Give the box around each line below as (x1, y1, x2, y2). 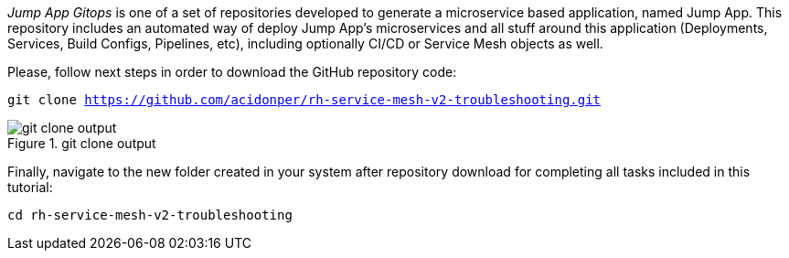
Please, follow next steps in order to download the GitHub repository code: (7, 64, 457, 80)
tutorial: (7, 179, 53, 195)
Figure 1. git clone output (7, 135, 156, 151)
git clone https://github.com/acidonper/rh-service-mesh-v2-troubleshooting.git (7, 92, 602, 107)
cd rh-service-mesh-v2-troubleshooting (7, 208, 293, 222)
